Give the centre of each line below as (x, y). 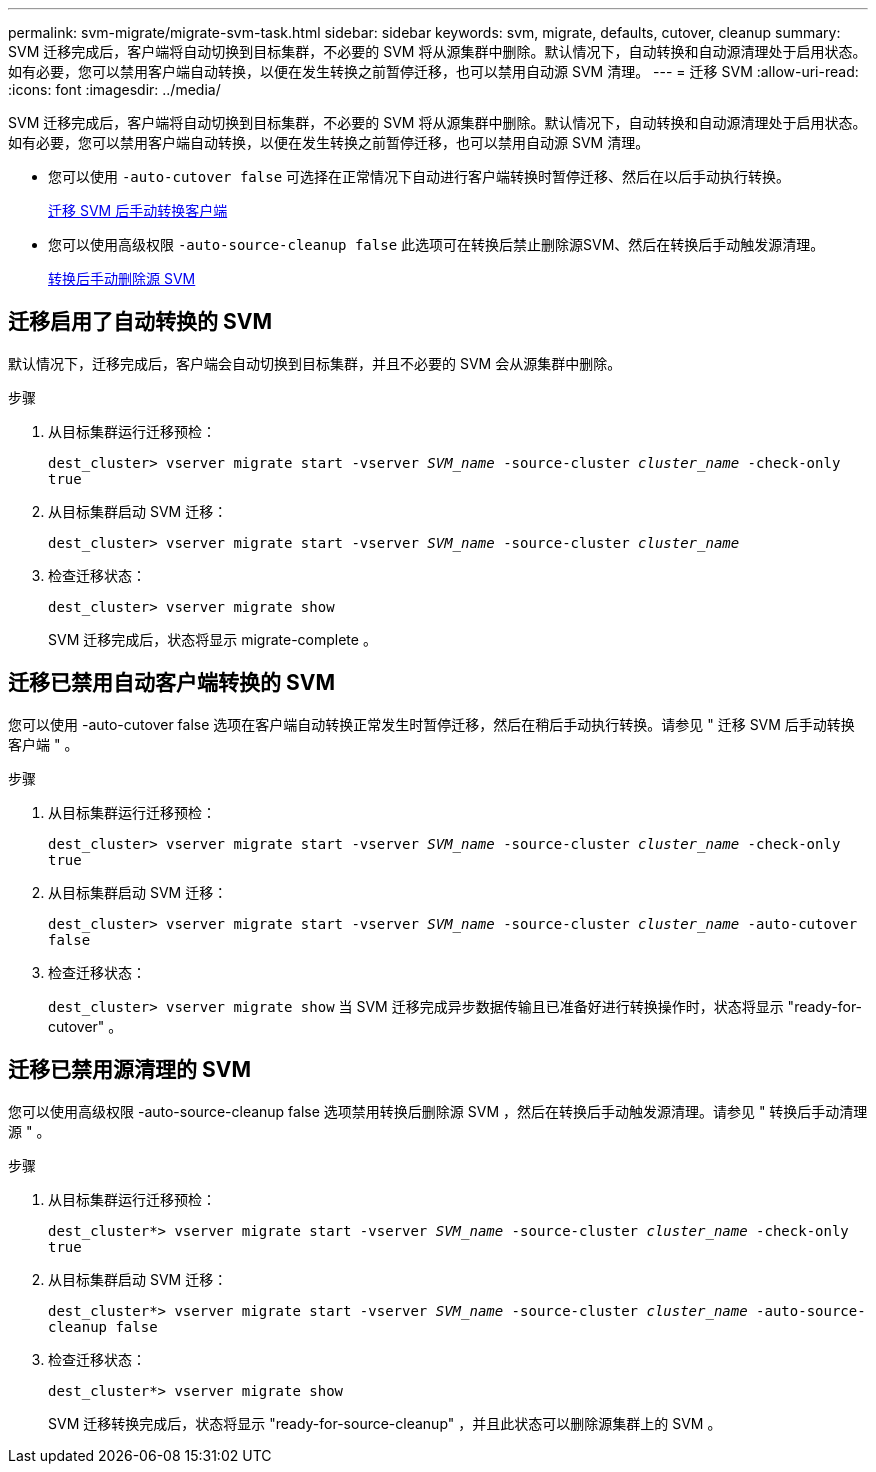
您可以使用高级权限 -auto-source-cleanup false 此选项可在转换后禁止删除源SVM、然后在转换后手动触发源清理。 (436, 244)
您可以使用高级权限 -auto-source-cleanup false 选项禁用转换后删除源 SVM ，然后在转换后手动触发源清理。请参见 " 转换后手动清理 (438, 1111)
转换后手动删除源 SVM (122, 278)
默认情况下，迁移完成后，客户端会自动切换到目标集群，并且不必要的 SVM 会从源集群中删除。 (315, 363)
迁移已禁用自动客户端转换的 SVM (171, 683)
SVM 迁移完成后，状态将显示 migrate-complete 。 (212, 639)
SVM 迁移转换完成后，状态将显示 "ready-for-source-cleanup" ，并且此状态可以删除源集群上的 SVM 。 (385, 1423)
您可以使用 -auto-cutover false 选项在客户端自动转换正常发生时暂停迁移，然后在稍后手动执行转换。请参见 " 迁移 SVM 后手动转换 (431, 724)
